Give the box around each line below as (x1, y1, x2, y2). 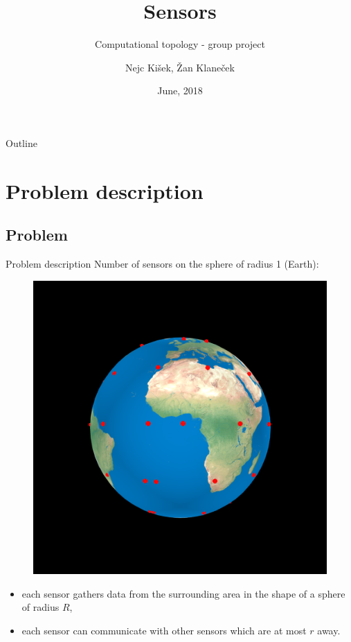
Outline (6, 135, 37, 150)
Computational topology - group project (95, 37, 265, 51)
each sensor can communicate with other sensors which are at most (21, 623, 307, 638)
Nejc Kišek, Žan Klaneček (125, 60, 235, 74)
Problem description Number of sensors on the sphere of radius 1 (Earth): (6, 257, 319, 271)
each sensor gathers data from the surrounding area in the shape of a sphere (21, 586, 345, 600)
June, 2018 (157, 83, 203, 98)
